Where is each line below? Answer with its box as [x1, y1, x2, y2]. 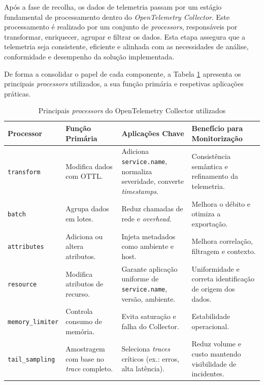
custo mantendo [191, 348, 241, 359]
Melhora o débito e [191, 198, 251, 209]
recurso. [65, 288, 90, 299]
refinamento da [191, 171, 238, 181]
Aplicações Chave [121, 127, 184, 138]
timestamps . [121, 185, 158, 196]
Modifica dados [65, 161, 113, 171]
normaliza [121, 166, 152, 176]
